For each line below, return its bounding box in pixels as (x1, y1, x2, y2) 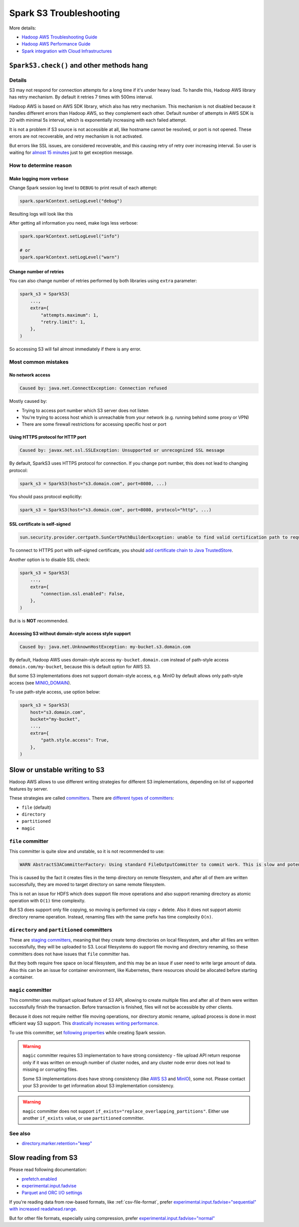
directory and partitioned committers (9, 926, 112, 933)
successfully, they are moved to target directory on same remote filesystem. (9, 882, 166, 888)
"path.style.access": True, (40, 737, 110, 743)
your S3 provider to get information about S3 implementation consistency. (22, 1082, 174, 1088)
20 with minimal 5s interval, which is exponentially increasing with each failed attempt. (9, 117, 187, 123)
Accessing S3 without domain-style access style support (9, 630, 131, 636)
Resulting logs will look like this (9, 211, 73, 217)
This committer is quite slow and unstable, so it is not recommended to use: (9, 848, 164, 854)
